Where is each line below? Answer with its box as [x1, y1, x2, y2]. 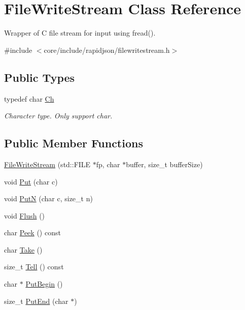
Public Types [4, 69, 75, 85]
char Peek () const [4, 227, 61, 238]
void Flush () [4, 210, 45, 221]
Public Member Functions [4, 135, 143, 151]
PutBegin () [25, 278, 63, 289]
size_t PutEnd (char [4, 295, 68, 306]
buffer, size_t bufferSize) [126, 159, 203, 169]
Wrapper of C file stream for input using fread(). [4, 27, 156, 38]
